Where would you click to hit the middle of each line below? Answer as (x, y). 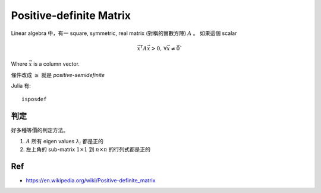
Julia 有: (21, 85)
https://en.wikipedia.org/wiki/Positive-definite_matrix (91, 180)
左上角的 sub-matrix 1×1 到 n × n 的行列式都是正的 (88, 149)
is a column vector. (57, 64)
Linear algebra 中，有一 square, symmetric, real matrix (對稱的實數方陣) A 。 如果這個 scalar (124, 33)
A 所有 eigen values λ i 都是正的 (64, 142)
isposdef (34, 99)
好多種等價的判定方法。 (40, 130)
